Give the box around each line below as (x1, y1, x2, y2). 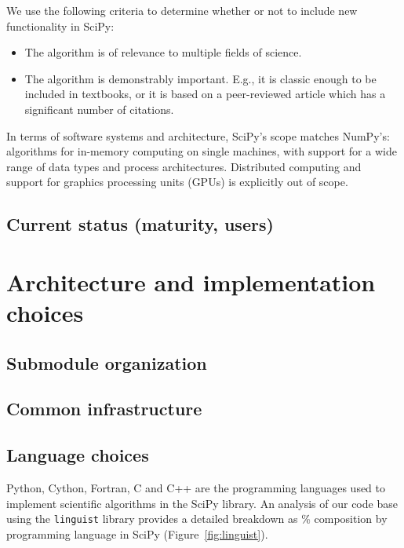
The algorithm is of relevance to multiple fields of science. (24, 44, 302, 60)
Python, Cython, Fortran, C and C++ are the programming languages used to (6, 480, 386, 496)
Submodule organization (6, 350, 207, 374)
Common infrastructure (6, 396, 202, 421)
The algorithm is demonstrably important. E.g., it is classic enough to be (24, 70, 377, 86)
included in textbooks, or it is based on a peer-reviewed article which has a (24, 86, 386, 102)
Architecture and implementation (6, 265, 376, 298)
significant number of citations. (24, 100, 174, 117)
